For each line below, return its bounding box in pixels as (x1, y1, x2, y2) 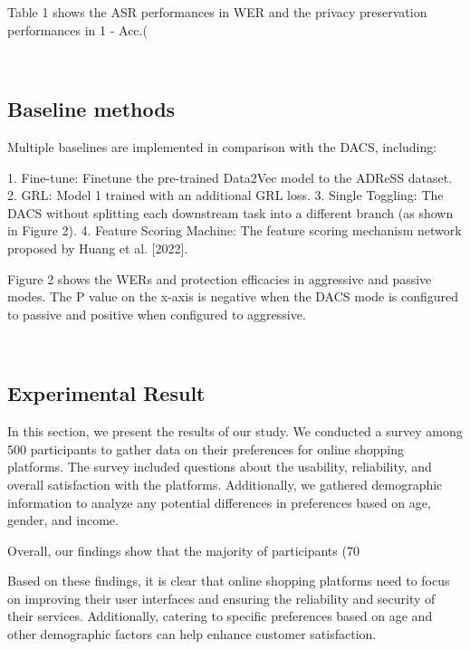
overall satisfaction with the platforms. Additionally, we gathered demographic (7, 474, 443, 493)
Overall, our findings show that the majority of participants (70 (7, 540, 360, 559)
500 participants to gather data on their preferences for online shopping (7, 439, 405, 458)
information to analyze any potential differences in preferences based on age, (7, 492, 431, 511)
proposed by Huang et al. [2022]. (7, 238, 188, 257)
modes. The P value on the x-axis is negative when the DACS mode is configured (7, 287, 459, 306)
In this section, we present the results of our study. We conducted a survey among (7, 422, 463, 441)
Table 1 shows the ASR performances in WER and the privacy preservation (7, 3, 427, 21)
